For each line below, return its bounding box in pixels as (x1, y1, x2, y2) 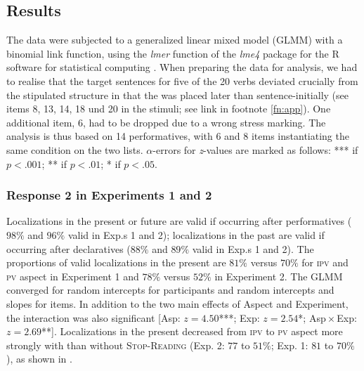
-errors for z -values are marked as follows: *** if (152, 142, 358, 157)
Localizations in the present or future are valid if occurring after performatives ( (6, 214, 352, 228)
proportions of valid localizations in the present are (6, 255, 226, 270)
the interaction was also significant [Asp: (6, 310, 181, 325)
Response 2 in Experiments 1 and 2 (6, 186, 212, 204)
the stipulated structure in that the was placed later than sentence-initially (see (6, 87, 349, 102)
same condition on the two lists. (6, 142, 143, 157)
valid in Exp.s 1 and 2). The (192, 241, 314, 256)
